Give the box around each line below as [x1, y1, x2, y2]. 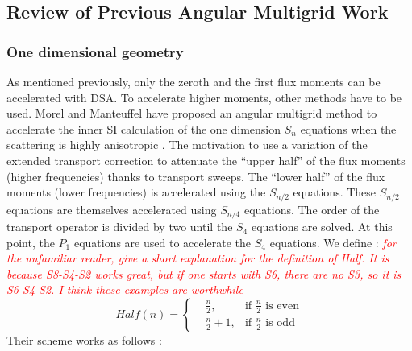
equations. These [293, 184, 377, 200]
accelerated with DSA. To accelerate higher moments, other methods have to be [6, 89, 402, 105]
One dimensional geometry [6, 41, 184, 61]
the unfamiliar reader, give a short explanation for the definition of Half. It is [6, 250, 389, 266]
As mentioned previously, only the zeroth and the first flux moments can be [6, 73, 381, 89]
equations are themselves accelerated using [6, 200, 217, 217]
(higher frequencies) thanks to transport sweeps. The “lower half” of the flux [6, 167, 385, 184]
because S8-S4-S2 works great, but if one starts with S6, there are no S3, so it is [6, 265, 402, 282]
